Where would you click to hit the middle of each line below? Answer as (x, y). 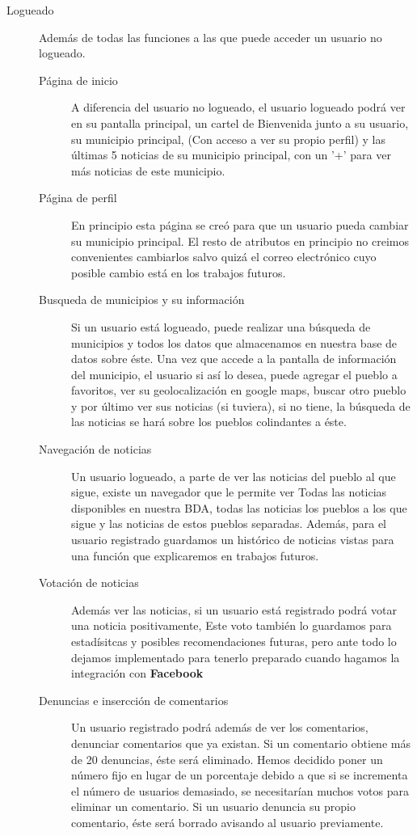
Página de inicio (78, 80)
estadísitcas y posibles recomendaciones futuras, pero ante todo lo (234, 641)
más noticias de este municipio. (148, 170)
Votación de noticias (89, 583)
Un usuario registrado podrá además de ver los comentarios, (220, 727)
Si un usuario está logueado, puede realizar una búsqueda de (221, 326)
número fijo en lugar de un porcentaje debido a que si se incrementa (240, 775)
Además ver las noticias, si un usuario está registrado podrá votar (234, 609)
